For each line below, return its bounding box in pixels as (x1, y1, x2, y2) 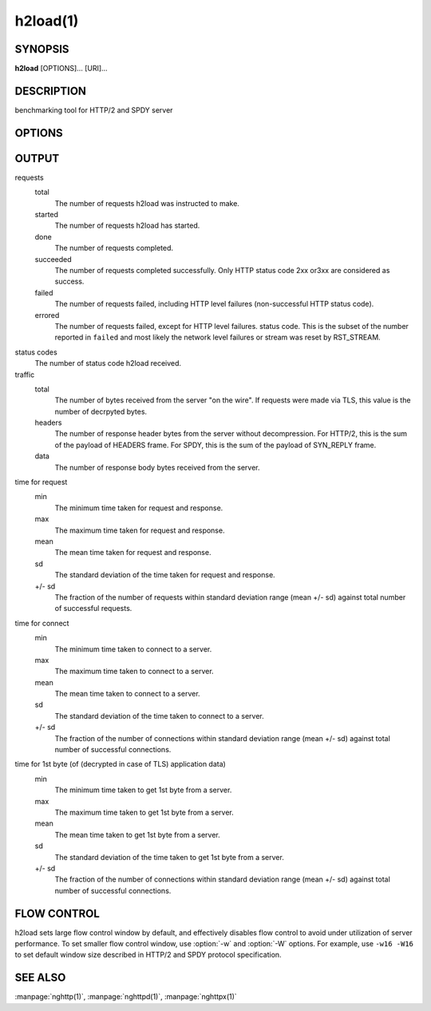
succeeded (34, 254, 72, 264)
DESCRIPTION (14, 84, 87, 97)
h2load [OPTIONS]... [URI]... (14, 64, 108, 73)
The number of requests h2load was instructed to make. (54, 198, 239, 208)
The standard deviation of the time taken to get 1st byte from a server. (54, 852, 285, 862)
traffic (14, 370, 35, 379)
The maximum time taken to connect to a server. (54, 667, 215, 676)
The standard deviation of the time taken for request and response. (54, 570, 275, 580)
